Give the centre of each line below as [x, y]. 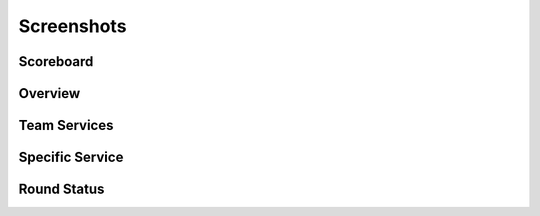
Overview [49, 93]
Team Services [66, 125]
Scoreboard [56, 61]
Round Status [61, 189]
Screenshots [72, 26]
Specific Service [71, 157]
